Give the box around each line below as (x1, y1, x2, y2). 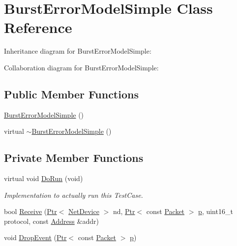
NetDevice (68, 206, 99, 216)
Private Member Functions (4, 150, 144, 165)
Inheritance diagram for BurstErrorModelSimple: (4, 46, 151, 56)
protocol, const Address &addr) (4, 215, 99, 226)
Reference (4, 17, 72, 37)
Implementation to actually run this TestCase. (4, 189, 143, 200)
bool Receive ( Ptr (4, 206, 57, 216)
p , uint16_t (198, 206, 233, 216)
